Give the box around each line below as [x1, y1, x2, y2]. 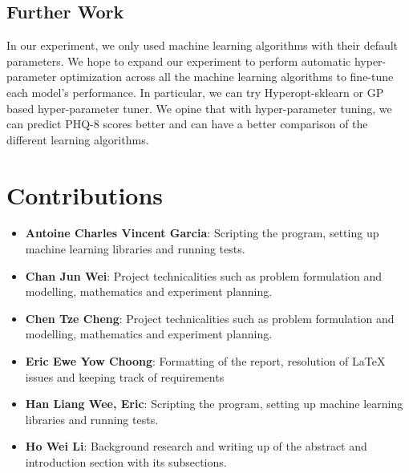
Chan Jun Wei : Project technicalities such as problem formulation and [25, 267, 383, 284]
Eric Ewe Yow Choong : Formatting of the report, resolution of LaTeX [25, 353, 386, 370]
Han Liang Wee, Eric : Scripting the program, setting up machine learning [25, 395, 403, 412]
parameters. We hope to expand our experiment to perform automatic [6, 52, 351, 69]
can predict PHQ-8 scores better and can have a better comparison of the [6, 115, 368, 132]
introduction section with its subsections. [25, 454, 227, 471]
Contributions [6, 178, 164, 211]
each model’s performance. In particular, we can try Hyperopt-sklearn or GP [6, 83, 384, 100]
